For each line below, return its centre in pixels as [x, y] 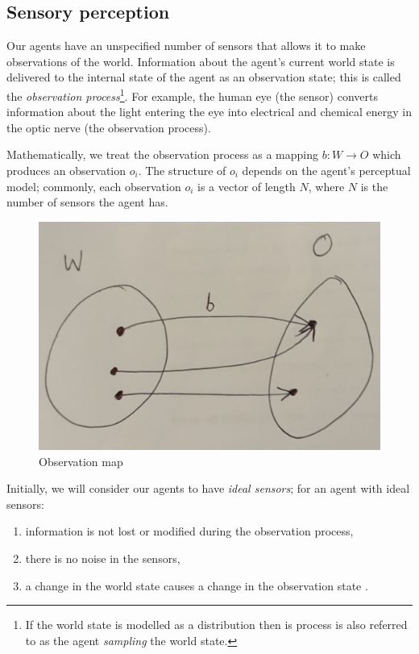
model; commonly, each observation [94, 186]
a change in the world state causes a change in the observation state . [197, 585]
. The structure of [182, 171]
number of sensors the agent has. [87, 202]
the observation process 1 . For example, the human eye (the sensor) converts [192, 94]
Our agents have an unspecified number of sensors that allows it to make [186, 46]
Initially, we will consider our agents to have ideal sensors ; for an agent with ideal [208, 488]
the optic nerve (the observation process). [109, 127]
